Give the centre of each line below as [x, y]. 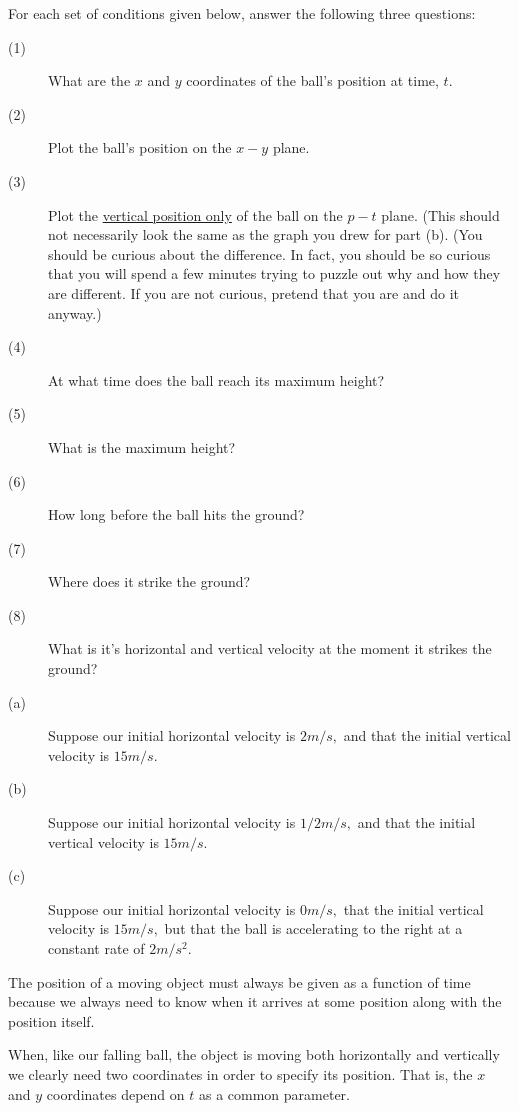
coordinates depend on [115, 1093]
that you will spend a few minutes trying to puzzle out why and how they [274, 273]
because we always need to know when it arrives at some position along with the [255, 1001]
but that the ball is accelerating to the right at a [313, 928]
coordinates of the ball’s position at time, [312, 80]
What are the [89, 80]
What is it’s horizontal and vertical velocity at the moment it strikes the [270, 648]
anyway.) [75, 312]
